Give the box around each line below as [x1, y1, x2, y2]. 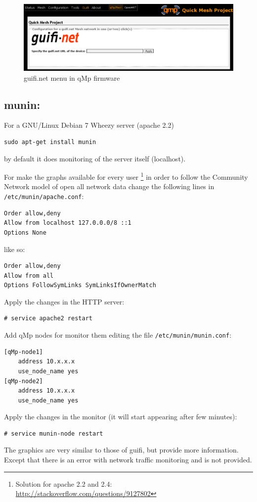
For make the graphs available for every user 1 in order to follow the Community [4, 170, 248, 182]
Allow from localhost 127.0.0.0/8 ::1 [4, 219, 131, 227]
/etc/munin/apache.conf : [4, 191, 84, 201]
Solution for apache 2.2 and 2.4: [15, 478, 112, 489]
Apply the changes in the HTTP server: [4, 296, 125, 306]
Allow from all [4, 272, 54, 279]
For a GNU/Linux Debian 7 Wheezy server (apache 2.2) [4, 120, 174, 130]
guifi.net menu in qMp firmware [24, 72, 120, 83]
